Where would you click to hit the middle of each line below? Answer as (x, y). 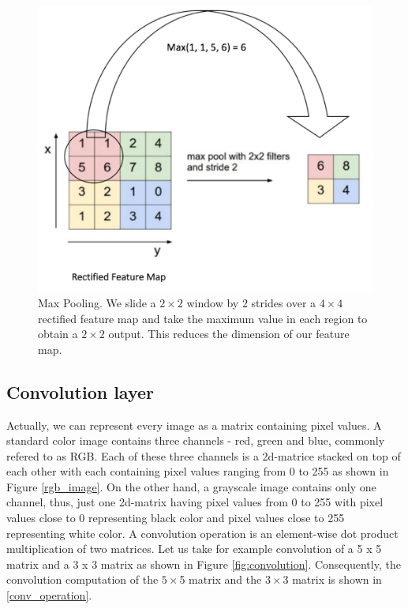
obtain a (58, 334)
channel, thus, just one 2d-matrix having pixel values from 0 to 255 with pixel (195, 502)
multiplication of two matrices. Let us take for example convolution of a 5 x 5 (194, 549)
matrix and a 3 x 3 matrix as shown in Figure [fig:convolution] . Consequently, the (204, 564)
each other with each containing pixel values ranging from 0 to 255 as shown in (198, 471)
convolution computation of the (82, 579)
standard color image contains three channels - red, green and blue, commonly (196, 440)
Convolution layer (80, 391)
